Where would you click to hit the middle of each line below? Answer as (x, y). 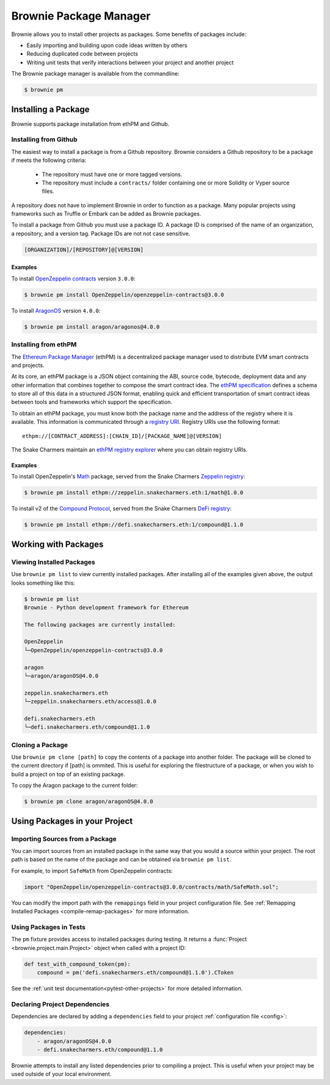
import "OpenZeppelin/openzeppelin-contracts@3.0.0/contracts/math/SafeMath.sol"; (152, 887)
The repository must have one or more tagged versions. (112, 174)
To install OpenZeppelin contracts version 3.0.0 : (73, 279)
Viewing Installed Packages (53, 562)
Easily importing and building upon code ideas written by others (107, 45)
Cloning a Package (40, 745)
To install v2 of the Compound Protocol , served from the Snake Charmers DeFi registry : (122, 509)
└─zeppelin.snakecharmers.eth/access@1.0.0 (90, 702)
